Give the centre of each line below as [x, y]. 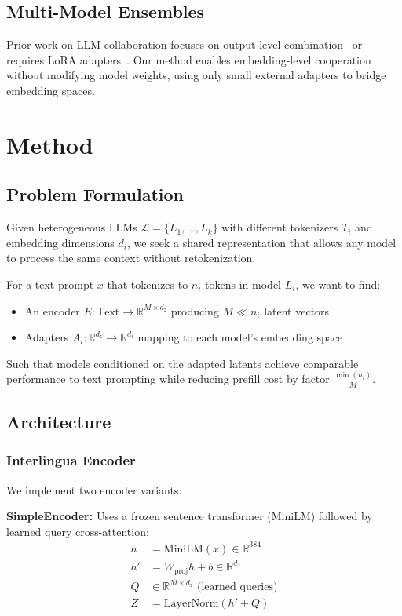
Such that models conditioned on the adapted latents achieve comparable [183, 363]
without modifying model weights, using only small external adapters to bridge [196, 75]
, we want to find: [338, 284]
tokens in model [243, 284]
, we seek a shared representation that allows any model [261, 242]
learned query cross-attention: [78, 531]
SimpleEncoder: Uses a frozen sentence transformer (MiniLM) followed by [190, 516]
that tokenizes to [148, 284]
